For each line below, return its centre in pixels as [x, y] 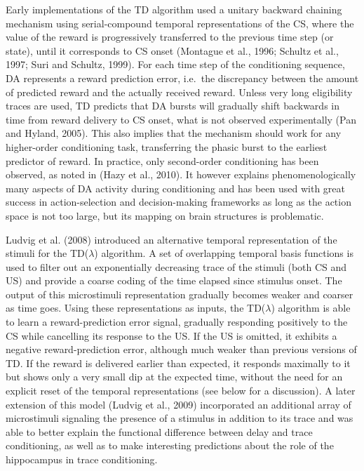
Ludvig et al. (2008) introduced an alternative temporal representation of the [171, 239]
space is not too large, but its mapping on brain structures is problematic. [165, 215]
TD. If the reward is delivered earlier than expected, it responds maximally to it [178, 363]
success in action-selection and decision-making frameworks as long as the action [178, 202]
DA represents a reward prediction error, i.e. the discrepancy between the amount [182, 78]
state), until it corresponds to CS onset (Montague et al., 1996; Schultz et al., [172, 50]
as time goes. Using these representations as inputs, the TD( [136, 308]
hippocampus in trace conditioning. [82, 459]
